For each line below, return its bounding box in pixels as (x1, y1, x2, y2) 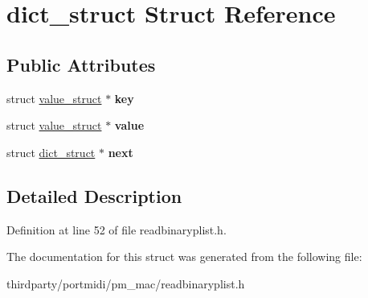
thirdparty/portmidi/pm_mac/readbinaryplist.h (6, 275, 245, 292)
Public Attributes (6, 52, 156, 77)
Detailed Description (6, 183, 182, 208)
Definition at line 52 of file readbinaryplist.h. (6, 221, 227, 238)
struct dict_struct (6, 143, 96, 160)
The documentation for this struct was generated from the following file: (6, 248, 362, 265)
